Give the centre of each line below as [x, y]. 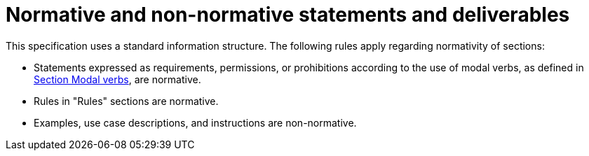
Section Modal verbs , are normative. [117, 79]
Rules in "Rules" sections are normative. [126, 101]
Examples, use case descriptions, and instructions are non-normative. [195, 122]
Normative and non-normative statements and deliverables [288, 15]
